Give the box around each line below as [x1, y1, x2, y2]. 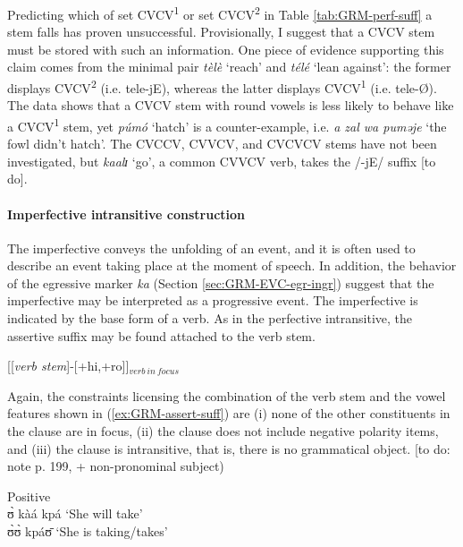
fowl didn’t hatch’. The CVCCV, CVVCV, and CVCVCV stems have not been [7, 134, 437, 153]
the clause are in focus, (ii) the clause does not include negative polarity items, [7, 422, 439, 440]
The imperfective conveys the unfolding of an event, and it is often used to [7, 238, 416, 257]
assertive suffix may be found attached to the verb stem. [7, 326, 316, 345]
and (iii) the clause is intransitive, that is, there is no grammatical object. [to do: [7, 439, 450, 457]
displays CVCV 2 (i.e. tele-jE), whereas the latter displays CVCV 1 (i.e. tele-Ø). [7, 76, 437, 97]
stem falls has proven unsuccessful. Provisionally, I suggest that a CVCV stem [7, 22, 435, 41]
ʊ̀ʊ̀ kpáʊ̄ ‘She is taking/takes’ [7, 522, 168, 541]
